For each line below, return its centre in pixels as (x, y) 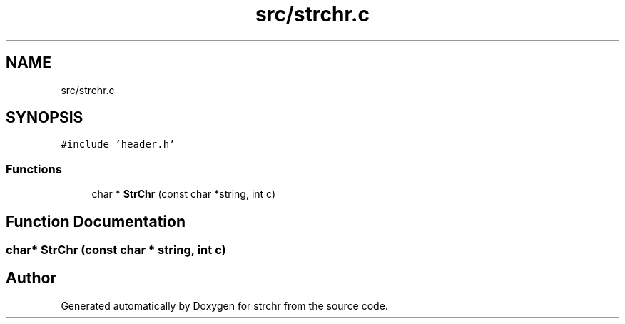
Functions (34, 169)
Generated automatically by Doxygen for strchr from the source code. (224, 305)
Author (31, 278)
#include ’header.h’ (118, 145)
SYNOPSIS (45, 118)
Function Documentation (96, 221)
